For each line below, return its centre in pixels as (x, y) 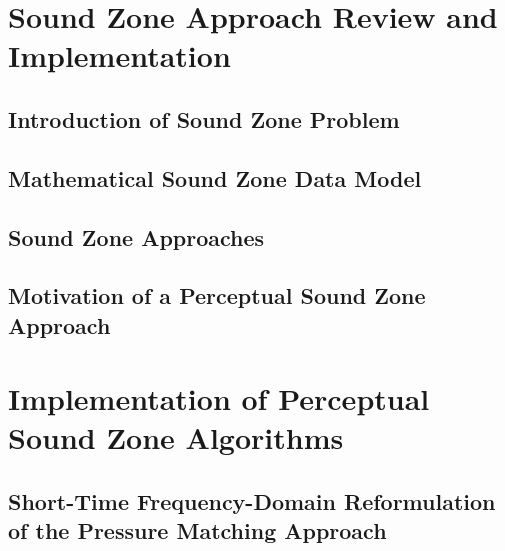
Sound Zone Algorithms (176, 437)
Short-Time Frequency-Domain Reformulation (252, 501)
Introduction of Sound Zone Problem (204, 118)
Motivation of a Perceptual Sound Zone (217, 295)
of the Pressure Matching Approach (197, 530)
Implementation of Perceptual (219, 398)
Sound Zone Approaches (136, 236)
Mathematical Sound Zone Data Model (215, 177)
